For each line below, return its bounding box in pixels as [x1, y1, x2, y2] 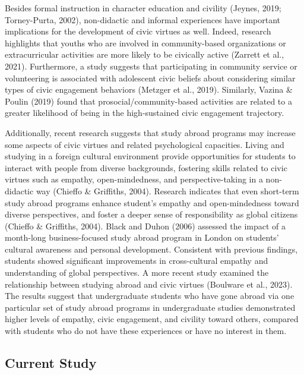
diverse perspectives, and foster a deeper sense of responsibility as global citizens [5, 208, 298, 220]
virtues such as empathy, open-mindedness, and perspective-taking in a [5, 173, 263, 185]
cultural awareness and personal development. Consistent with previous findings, [5, 242, 298, 255]
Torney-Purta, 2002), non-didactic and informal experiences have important [5, 13, 281, 26]
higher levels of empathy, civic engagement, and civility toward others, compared [5, 313, 299, 325]
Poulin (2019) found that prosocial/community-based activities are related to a [5, 94, 292, 107]
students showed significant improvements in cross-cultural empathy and [5, 254, 268, 267]
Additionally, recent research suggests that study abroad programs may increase [5, 126, 296, 138]
